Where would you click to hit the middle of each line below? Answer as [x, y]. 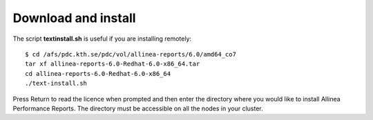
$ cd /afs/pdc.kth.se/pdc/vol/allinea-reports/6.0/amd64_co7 [131, 54]
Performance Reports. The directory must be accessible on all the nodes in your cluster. [138, 108]
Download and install [74, 18]
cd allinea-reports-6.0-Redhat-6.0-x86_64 [98, 73]
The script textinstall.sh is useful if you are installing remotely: [102, 39]
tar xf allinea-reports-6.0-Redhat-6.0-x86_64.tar [113, 64]
